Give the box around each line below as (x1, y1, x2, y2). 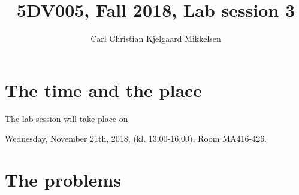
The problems (5, 167, 122, 192)
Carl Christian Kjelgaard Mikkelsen (90, 32, 221, 45)
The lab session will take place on (5, 112, 128, 124)
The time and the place (5, 77, 203, 102)
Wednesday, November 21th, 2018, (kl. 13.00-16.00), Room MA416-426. (5, 132, 267, 145)
